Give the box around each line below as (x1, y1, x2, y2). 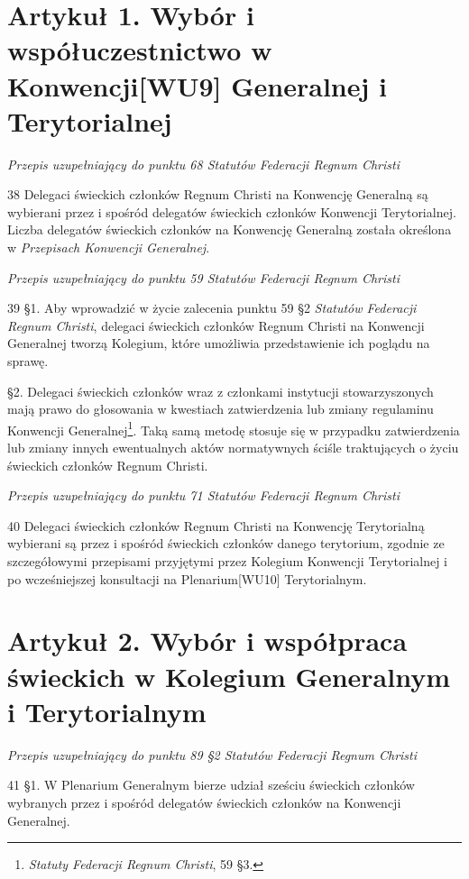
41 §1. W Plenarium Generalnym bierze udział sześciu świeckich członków (7, 775, 415, 794)
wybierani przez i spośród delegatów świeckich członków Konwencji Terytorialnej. (7, 202, 456, 221)
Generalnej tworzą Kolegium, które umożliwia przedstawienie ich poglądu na (7, 334, 430, 353)
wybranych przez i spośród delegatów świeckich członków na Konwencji (7, 792, 401, 811)
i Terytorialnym (7, 692, 207, 729)
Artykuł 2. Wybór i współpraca (7, 622, 408, 659)
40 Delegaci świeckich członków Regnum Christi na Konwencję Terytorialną (7, 516, 425, 535)
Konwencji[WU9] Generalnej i (7, 67, 387, 104)
